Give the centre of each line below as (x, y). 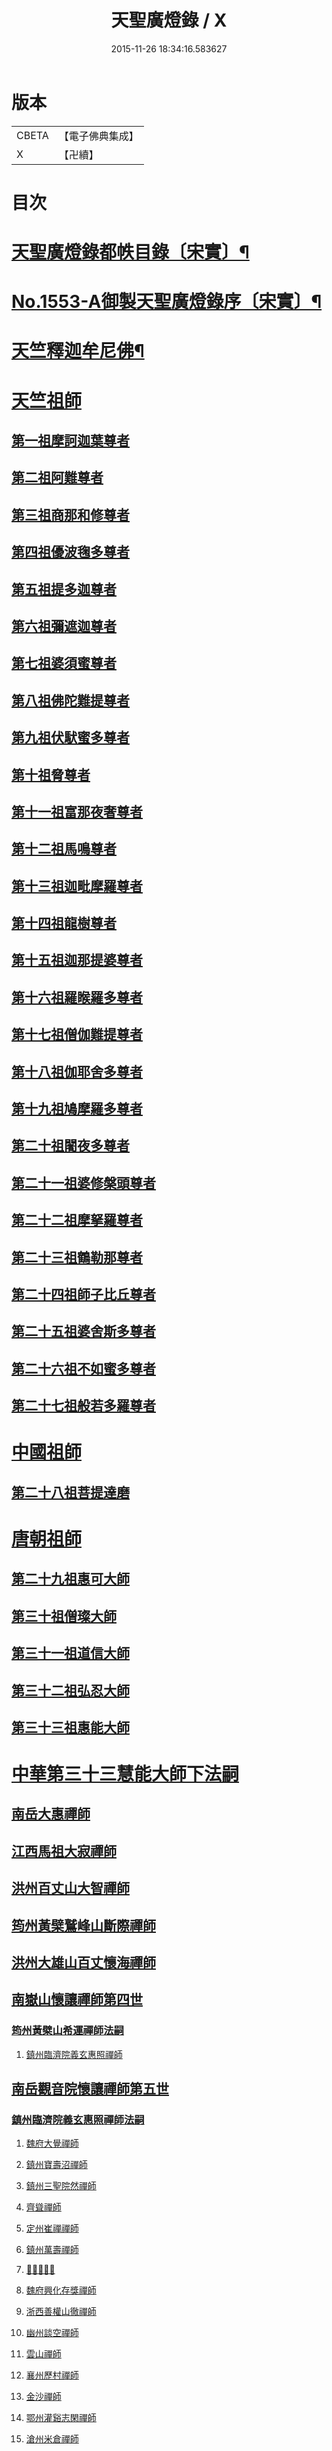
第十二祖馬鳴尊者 (64, 849)
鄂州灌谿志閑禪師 (61, 2418)
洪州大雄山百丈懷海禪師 (83, 1962)
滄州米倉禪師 (52, 2439)
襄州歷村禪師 (52, 2375)
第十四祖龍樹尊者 (64, 923)
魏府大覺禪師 (52, 2143)
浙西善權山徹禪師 (61, 2312)
